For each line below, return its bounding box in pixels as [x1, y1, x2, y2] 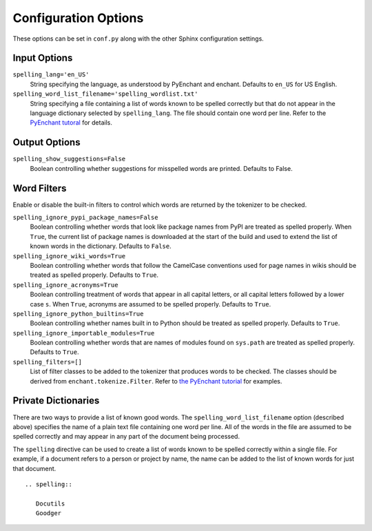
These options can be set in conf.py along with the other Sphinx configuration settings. [12, 34, 265, 43]
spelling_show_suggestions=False [12, 155, 126, 163]
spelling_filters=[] [12, 358, 83, 366]
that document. [12, 464, 56, 472]
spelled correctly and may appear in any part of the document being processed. [12, 433, 240, 441]
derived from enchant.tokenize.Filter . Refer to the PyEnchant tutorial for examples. [30, 377, 282, 385]
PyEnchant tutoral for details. [30, 118, 113, 127]
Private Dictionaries [12, 395, 100, 406]
